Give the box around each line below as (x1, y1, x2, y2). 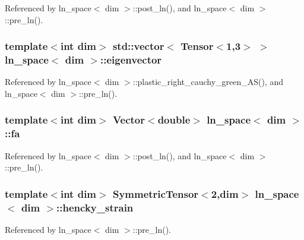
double (157, 112, 191, 127)
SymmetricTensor (112, 186, 199, 201)
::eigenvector (100, 52, 162, 67)
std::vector (112, 39, 164, 53)
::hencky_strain (56, 200, 134, 214)
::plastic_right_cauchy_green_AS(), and (132, 75, 284, 88)
